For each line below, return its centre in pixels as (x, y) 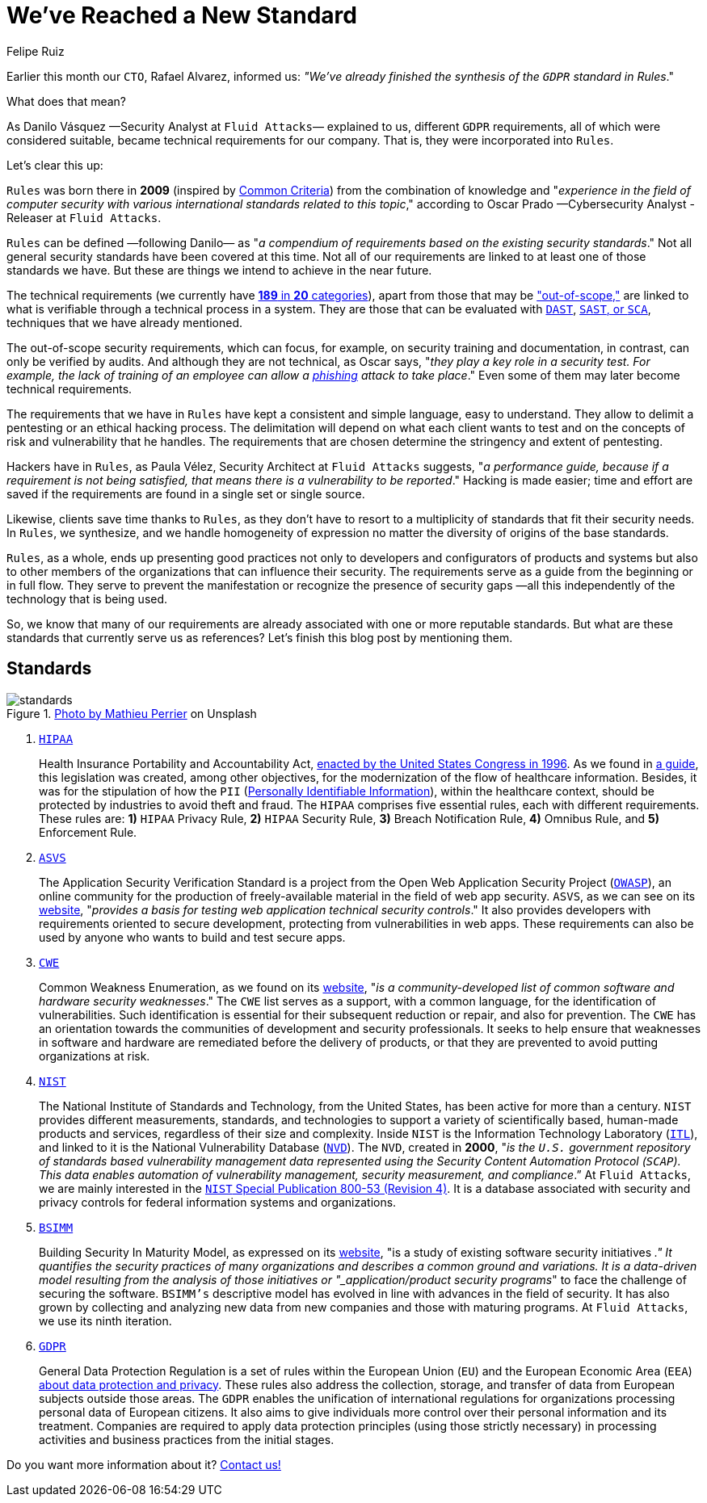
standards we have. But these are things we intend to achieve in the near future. (219, 270)
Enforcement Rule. (88, 832)
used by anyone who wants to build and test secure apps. (192, 937)
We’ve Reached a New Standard (182, 15)
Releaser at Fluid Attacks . (84, 217)
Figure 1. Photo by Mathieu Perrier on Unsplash (132, 713)
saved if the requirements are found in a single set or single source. (186, 493)
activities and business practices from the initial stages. (187, 1439)
